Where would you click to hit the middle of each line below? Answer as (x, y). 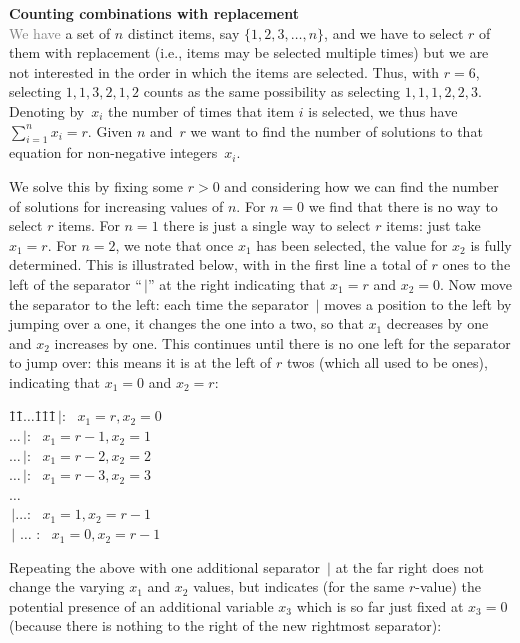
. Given (110, 130)
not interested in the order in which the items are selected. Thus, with (224, 71)
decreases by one (437, 323)
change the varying (67, 586)
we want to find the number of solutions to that (336, 130)
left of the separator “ (75, 283)
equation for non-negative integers (113, 152)
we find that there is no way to (403, 205)
